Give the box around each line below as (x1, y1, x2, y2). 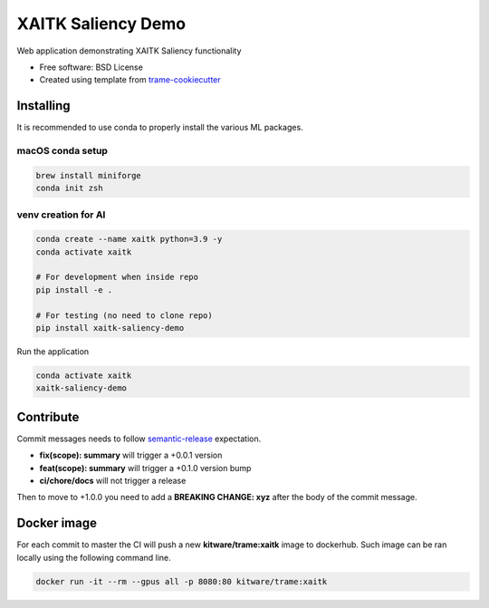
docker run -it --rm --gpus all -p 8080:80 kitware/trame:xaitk (35, 576, 328, 586)
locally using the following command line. (16, 552, 171, 563)
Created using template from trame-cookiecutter (39, 74, 221, 85)
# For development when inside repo (35, 272, 199, 283)
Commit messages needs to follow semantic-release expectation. (16, 433, 262, 444)
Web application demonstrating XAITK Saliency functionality (16, 45, 242, 56)
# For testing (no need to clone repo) (35, 310, 213, 321)
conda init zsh (35, 183, 103, 194)
